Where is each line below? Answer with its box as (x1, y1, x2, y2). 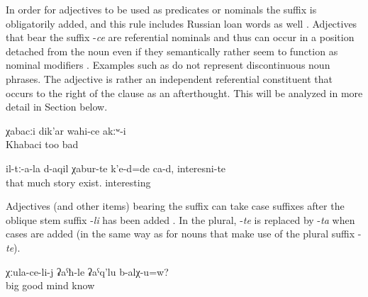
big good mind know (6, 278, 95, 293)
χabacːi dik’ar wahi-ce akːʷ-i (6, 123, 126, 138)
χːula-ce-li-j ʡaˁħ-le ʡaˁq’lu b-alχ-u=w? (6, 264, 169, 279)
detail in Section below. (6, 99, 108, 114)
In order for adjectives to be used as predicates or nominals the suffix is (6, 2, 317, 16)
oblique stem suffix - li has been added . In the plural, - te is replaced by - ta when (6, 212, 355, 227)
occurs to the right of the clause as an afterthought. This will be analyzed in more (6, 85, 363, 100)
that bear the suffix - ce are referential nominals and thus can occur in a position (6, 30, 355, 45)
